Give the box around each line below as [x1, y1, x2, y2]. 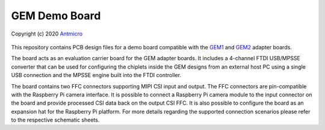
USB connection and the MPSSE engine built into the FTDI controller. [11, 72, 182, 79]
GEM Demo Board [11, 9, 101, 22]
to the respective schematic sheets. [11, 116, 100, 123]
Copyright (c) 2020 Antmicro [11, 30, 83, 37]
